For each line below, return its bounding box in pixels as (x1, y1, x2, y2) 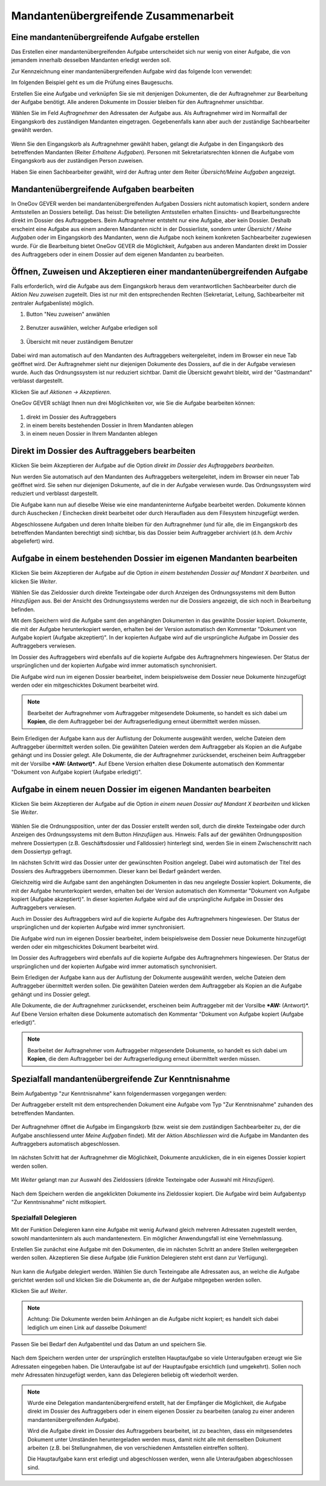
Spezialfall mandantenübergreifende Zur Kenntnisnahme (11, 1074, 231, 1084)
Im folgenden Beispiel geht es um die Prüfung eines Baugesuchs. (11, 79, 174, 86)
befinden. (11, 606, 36, 613)
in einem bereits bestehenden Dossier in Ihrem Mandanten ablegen (26, 421, 193, 429)
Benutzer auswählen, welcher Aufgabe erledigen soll (26, 324, 158, 332)
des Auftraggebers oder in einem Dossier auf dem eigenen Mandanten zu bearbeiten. (11, 251, 225, 258)
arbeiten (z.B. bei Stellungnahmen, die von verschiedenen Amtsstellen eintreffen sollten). (27, 1444, 249, 1452)
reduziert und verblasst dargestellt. (11, 490, 99, 497)
